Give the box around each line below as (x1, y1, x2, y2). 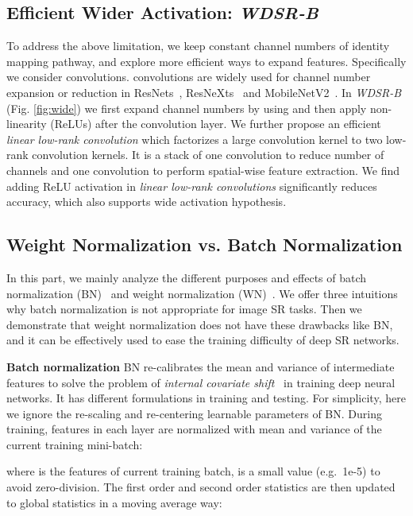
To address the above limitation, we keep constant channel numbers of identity (6, 37, 390, 54)
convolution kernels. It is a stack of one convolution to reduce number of (32, 146, 384, 163)
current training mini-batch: (6, 436, 143, 452)
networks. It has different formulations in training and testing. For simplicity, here (6, 390, 406, 406)
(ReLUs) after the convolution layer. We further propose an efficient (50, 115, 381, 132)
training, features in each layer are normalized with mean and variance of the (6, 421, 382, 437)
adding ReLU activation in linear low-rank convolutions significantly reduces (6, 177, 377, 194)
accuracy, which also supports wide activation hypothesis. (6, 193, 287, 210)
